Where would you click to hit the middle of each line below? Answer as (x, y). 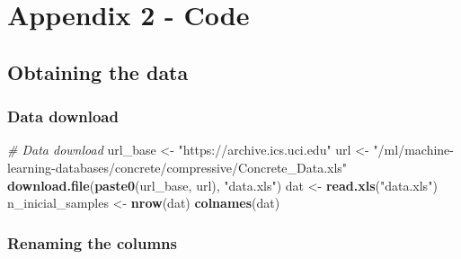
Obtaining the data (98, 71)
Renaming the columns (92, 242)
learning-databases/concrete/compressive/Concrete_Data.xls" (177, 167)
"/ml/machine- (413, 150)
